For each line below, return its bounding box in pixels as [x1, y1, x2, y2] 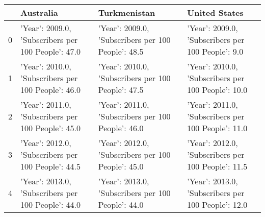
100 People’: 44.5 [20, 160, 81, 172]
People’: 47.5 [98, 84, 144, 95]
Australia [20, 7, 58, 18]
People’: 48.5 [98, 45, 144, 57]
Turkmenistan [98, 7, 155, 18]
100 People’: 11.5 [187, 160, 248, 172]
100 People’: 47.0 [20, 45, 81, 57]
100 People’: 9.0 [187, 45, 244, 57]
